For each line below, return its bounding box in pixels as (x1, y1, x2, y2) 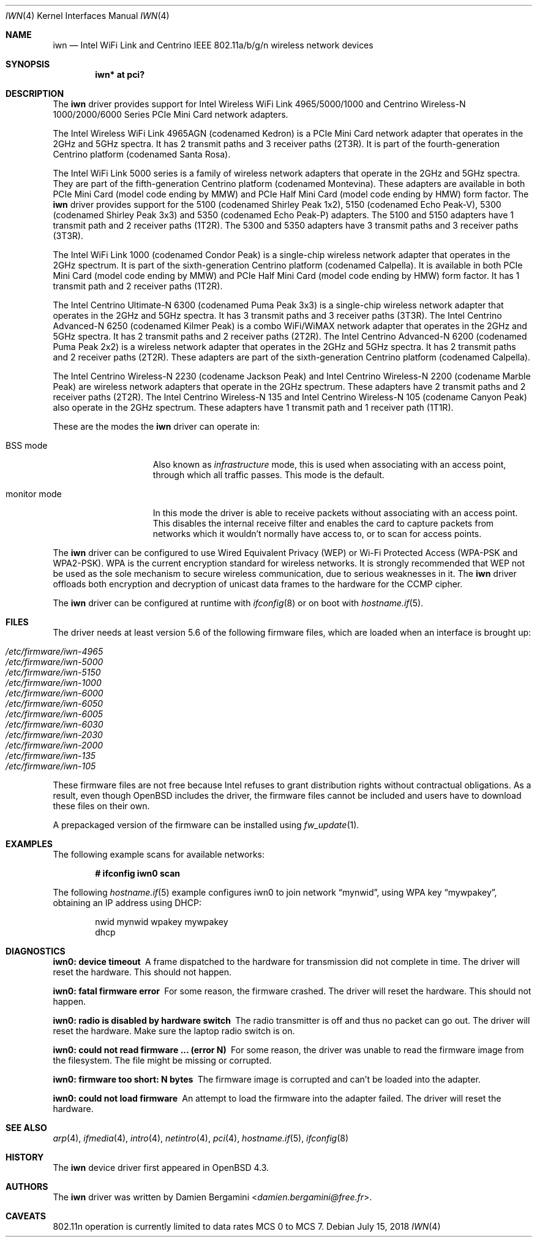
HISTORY (6, 1152, 44, 1162)
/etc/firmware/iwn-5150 (6, 667, 101, 677)
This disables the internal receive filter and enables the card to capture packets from (152, 518, 494, 528)
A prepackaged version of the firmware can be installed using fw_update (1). (53, 820, 359, 830)
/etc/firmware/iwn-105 (6, 761, 96, 771)
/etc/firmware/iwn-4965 (6, 646, 103, 657)
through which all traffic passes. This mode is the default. (152, 470, 385, 480)
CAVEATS (6, 1211, 46, 1221)
